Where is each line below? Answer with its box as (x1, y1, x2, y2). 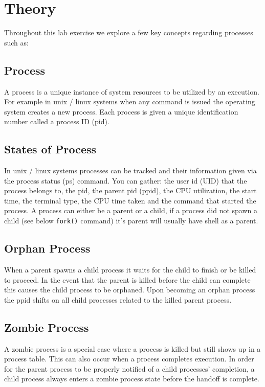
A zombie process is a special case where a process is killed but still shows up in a (4, 343, 261, 354)
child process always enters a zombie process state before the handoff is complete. (4, 373, 259, 384)
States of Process (4, 141, 97, 157)
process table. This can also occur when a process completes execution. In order (4, 353, 254, 364)
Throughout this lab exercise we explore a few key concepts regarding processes (4, 27, 253, 38)
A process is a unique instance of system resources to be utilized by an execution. (4, 86, 259, 97)
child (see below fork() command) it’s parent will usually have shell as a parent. (4, 215, 258, 226)
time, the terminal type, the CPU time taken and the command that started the (4, 195, 256, 206)
